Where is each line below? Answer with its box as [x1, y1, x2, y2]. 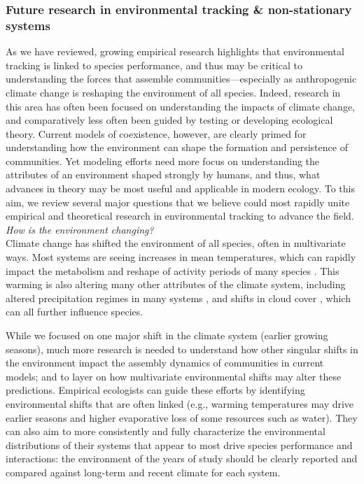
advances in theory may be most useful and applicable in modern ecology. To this [6, 181, 355, 196]
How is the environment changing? [6, 222, 154, 236]
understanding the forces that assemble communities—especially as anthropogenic [6, 71, 357, 86]
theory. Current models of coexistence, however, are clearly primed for [6, 126, 307, 141]
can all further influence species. [6, 304, 143, 319]
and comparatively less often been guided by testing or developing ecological [6, 113, 333, 127]
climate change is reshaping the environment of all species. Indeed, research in [6, 85, 341, 99]
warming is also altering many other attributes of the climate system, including [6, 277, 346, 292]
